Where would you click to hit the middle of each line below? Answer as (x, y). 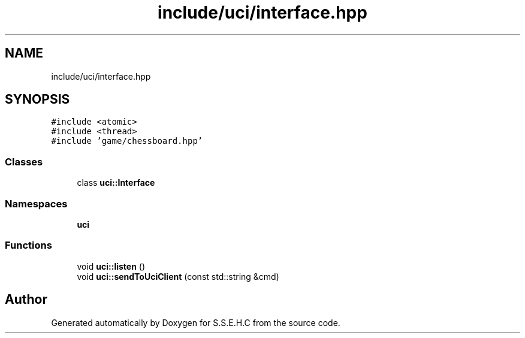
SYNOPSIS (37, 99)
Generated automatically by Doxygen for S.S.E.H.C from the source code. (196, 322)
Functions (28, 245)
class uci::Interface (116, 183)
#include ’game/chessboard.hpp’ (127, 141)
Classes (24, 162)
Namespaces (36, 203)
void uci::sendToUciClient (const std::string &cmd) (178, 276)
